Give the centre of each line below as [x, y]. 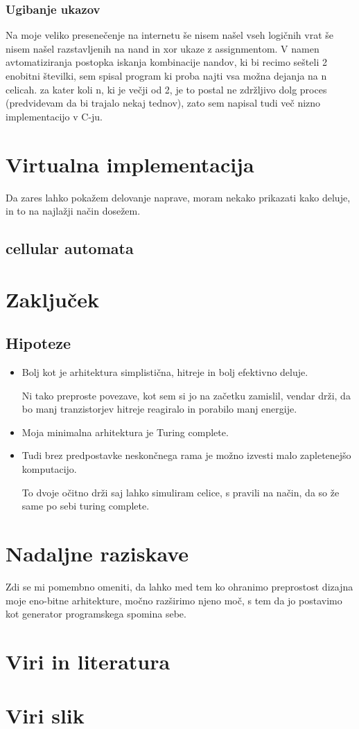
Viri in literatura [88, 661]
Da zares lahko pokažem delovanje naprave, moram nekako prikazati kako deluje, [178, 197]
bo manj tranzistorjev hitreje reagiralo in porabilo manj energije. [159, 409]
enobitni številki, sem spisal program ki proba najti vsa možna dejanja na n [166, 75]
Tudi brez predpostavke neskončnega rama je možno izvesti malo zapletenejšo [186, 455]
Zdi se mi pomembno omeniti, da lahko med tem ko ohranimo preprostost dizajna [179, 586]
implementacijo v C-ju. [54, 116]
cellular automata [70, 248]
